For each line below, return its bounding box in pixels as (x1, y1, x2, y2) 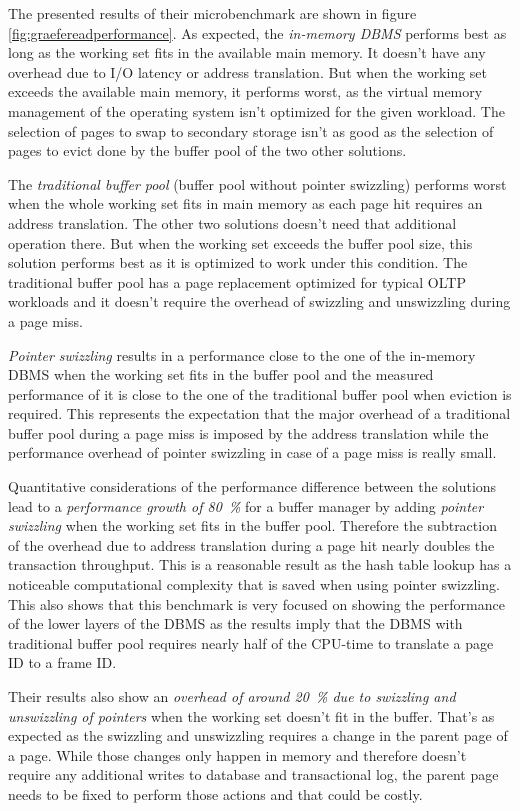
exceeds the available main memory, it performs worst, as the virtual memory (8, 81, 483, 102)
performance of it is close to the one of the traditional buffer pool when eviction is (8, 383, 512, 404)
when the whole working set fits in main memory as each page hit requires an (8, 193, 483, 214)
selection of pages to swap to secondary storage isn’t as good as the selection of (8, 120, 494, 141)
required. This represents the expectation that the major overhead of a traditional (8, 403, 511, 424)
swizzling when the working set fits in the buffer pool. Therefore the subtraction (8, 515, 497, 536)
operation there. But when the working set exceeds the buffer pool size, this (8, 232, 473, 253)
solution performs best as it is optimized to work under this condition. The (8, 252, 468, 273)
